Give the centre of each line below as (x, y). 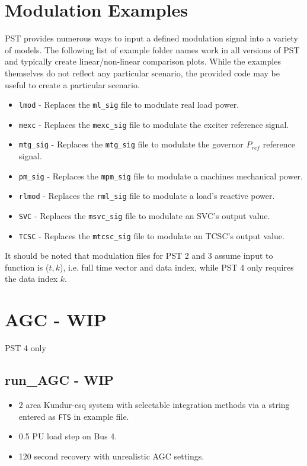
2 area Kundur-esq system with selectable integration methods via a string (154, 404)
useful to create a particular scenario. (72, 84)
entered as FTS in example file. (74, 416)
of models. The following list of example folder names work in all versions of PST (152, 49)
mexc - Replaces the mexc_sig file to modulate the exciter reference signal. (154, 124)
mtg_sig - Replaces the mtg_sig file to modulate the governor (131, 144)
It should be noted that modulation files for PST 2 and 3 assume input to (139, 256)
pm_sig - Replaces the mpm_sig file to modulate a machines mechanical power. (161, 176)
